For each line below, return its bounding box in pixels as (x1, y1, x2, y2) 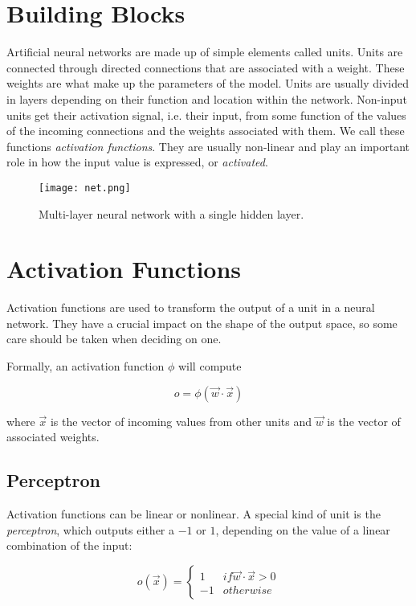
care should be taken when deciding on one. (6, 330, 222, 347)
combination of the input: (6, 537, 133, 554)
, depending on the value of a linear (215, 521, 390, 538)
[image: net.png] (39, 182, 131, 194)
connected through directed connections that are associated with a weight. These (6, 59, 405, 76)
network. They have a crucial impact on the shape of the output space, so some (6, 314, 398, 331)
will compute (177, 358, 242, 375)
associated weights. (6, 428, 100, 445)
